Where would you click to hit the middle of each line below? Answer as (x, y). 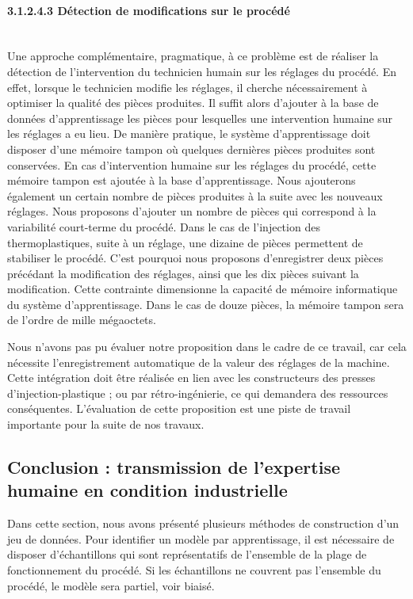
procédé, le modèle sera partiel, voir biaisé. (111, 585)
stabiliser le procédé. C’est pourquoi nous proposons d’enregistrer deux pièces (195, 258)
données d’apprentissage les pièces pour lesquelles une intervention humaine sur (200, 118)
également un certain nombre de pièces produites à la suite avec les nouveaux (195, 195)
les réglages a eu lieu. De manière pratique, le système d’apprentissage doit (189, 134)
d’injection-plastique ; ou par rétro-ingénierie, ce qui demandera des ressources (198, 393)
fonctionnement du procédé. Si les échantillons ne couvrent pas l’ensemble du (194, 570)
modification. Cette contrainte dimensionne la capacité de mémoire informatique (203, 289)
